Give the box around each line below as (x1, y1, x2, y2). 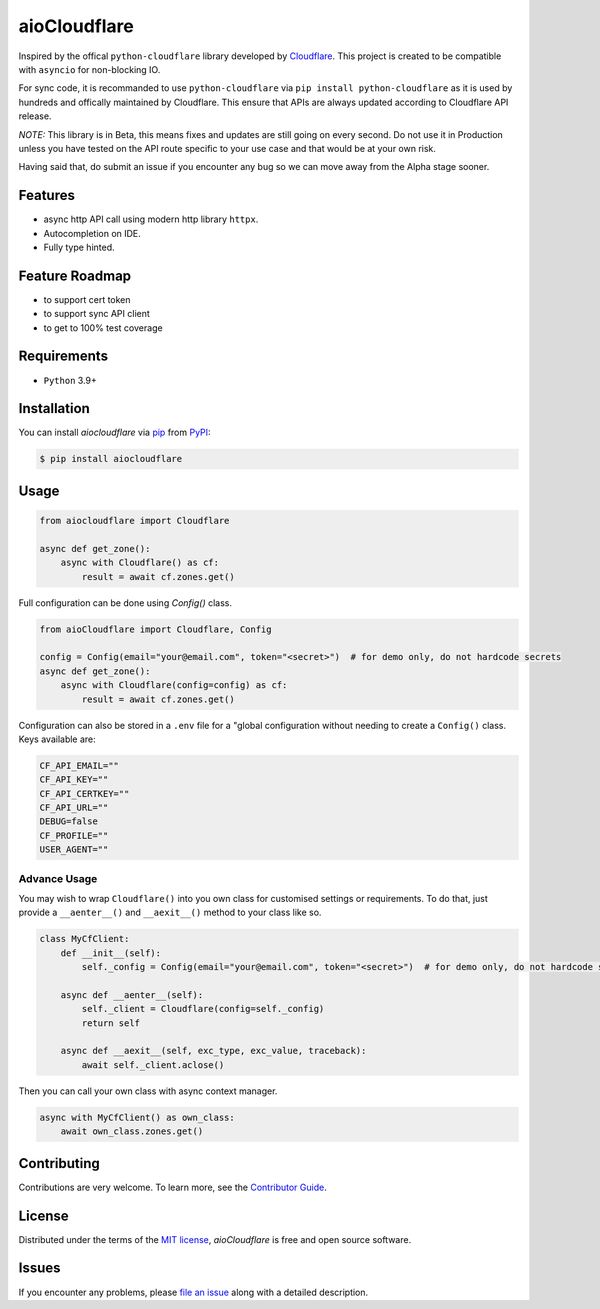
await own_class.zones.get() (60, 1126, 204, 1137)
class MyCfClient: (39, 933, 130, 945)
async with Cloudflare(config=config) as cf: (60, 680, 288, 691)
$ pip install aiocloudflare (39, 453, 183, 465)
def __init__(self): (60, 947, 162, 959)
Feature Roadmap (18, 267, 132, 284)
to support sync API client (43, 308, 150, 320)
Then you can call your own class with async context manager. (18, 1085, 278, 1097)
